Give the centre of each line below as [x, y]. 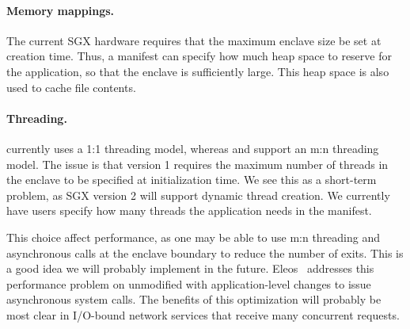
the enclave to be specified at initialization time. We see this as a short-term [192, 180]
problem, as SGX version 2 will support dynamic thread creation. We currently [198, 195]
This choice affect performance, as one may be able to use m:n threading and [194, 237]
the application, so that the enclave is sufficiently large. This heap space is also [198, 71]
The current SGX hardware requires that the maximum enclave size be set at [194, 40]
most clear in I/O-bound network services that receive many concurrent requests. [203, 314]
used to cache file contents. [71, 87]
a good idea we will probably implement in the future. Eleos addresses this [190, 268]
